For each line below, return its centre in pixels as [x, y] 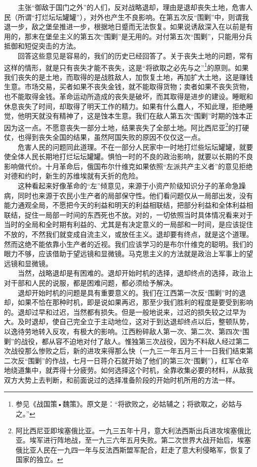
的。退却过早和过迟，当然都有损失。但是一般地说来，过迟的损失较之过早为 [125, 312]
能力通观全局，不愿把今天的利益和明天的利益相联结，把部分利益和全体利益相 [128, 205]
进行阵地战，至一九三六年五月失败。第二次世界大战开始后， [140, 440]
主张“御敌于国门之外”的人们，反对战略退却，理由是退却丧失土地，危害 [132, 7]
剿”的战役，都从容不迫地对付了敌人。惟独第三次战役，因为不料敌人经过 [120, 341]
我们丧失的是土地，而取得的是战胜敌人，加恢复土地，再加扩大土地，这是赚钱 [128, 77]
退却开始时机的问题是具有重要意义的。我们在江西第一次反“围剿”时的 [128, 292]
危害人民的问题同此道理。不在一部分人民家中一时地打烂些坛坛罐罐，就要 [135, 146]
